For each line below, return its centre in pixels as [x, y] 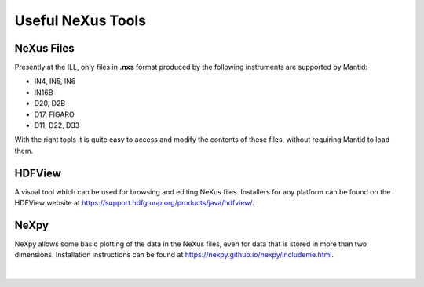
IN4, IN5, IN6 [55, 82]
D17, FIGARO [54, 114]
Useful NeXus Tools [80, 20]
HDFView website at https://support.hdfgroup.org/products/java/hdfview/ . [134, 203]
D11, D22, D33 [57, 125]
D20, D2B [50, 104]
